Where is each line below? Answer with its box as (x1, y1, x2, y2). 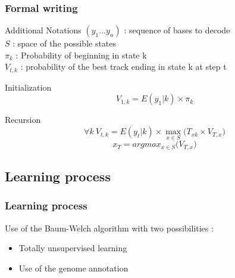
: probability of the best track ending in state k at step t (20, 60, 227, 73)
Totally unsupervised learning (18, 242, 127, 254)
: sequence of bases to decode (124, 24, 230, 36)
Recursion (5, 113, 41, 126)
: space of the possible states (12, 37, 117, 50)
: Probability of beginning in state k (15, 48, 147, 61)
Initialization (5, 81, 52, 93)
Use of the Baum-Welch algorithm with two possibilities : (5, 221, 214, 234)
